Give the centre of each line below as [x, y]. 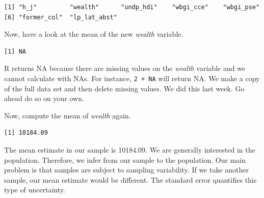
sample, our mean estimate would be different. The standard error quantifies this [130, 179]
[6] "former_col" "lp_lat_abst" [61, 17]
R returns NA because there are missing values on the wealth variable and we [125, 68]
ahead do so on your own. [44, 98]
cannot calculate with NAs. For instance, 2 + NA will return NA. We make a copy [132, 78]
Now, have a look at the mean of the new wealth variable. [94, 34]
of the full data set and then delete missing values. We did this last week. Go [124, 88]
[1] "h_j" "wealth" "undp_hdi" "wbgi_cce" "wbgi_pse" [132, 7]
